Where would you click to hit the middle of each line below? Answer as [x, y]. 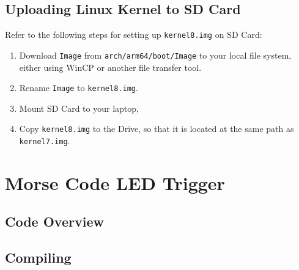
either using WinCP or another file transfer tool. [110, 67]
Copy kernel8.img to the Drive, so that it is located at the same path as [157, 129]
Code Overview [54, 221]
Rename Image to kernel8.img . [79, 88]
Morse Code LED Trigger [115, 182]
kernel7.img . [45, 141]
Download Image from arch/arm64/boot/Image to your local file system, [155, 55]
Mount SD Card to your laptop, [79, 108]
